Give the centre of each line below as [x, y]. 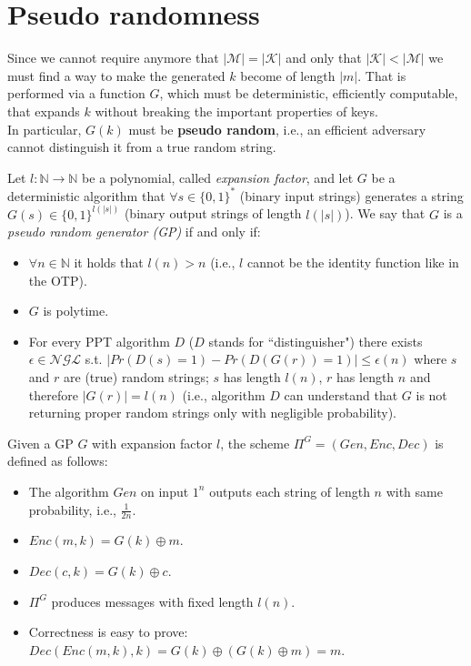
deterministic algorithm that [86, 195]
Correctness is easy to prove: [108, 632]
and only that [324, 58]
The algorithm [69, 491]
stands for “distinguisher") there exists [316, 341]
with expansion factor [152, 443]
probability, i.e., [72, 509]
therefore [53, 394]
